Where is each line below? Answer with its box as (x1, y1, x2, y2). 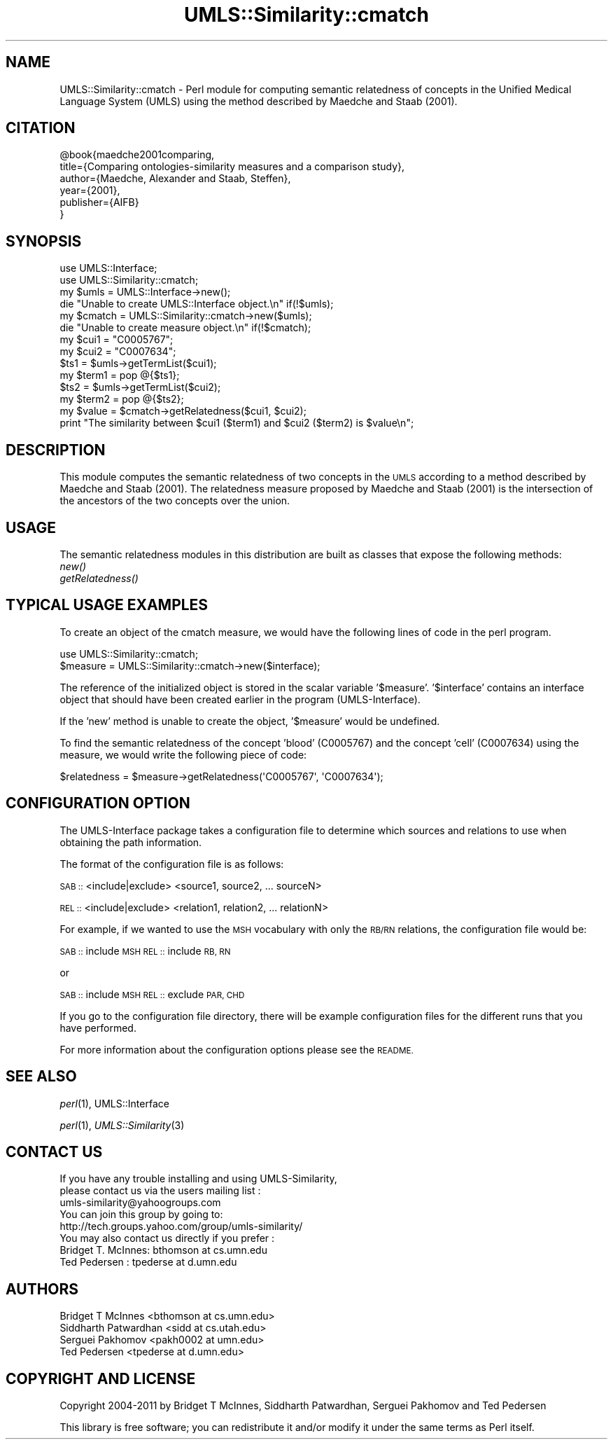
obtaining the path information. (59, 836, 202, 848)
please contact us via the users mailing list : (59, 1184, 261, 1197)
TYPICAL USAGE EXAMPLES (6, 596, 209, 614)
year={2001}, (59, 184, 120, 197)
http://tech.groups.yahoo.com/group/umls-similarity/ (59, 1220, 303, 1233)
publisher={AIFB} (59, 196, 139, 209)
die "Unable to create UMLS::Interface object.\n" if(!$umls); (59, 298, 334, 310)
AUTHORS (6, 1280, 79, 1298)
